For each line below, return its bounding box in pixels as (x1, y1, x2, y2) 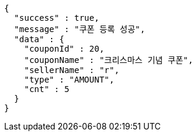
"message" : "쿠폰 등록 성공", (14, 24, 146, 34)
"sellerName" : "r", (24, 65, 119, 75)
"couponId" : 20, (24, 44, 105, 53)
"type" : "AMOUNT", (24, 75, 115, 84)
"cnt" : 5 (24, 84, 69, 94)
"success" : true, (14, 13, 100, 23)
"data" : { (14, 34, 65, 44)
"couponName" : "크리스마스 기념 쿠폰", (24, 55, 194, 65)
